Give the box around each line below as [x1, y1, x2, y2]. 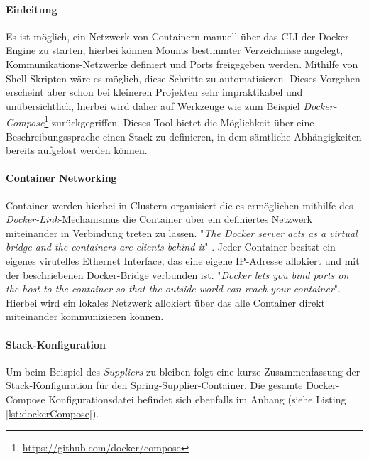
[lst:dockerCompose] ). [6, 405, 99, 420]
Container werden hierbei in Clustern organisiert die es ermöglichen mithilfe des [6, 197, 353, 212]
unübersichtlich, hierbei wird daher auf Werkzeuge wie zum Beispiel [6, 98, 300, 113]
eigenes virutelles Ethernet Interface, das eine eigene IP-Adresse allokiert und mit [6, 253, 360, 268]
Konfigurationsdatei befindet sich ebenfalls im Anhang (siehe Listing [48, 391, 346, 406]
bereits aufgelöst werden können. [6, 143, 148, 158]
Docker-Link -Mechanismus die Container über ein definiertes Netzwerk [6, 212, 313, 226]
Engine [6, 43, 36, 57]
